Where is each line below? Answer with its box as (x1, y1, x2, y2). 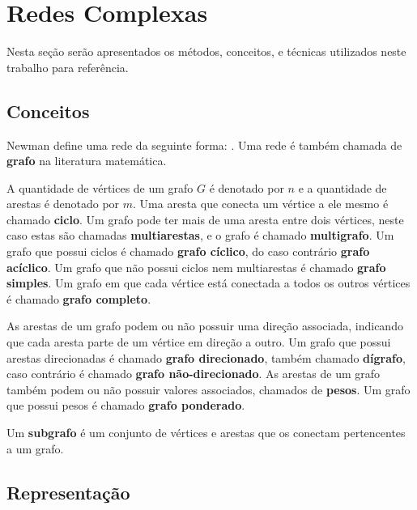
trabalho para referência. (6, 58, 129, 75)
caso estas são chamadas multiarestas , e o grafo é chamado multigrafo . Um (6, 227, 394, 244)
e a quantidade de (298, 179, 387, 196)
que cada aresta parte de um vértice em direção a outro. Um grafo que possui (6, 334, 391, 351)
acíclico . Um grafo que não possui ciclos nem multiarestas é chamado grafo (6, 258, 386, 275)
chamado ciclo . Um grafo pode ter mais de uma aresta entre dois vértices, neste (6, 210, 404, 227)
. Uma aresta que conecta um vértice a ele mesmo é (133, 195, 389, 212)
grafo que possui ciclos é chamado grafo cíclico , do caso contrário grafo (6, 243, 370, 260)
